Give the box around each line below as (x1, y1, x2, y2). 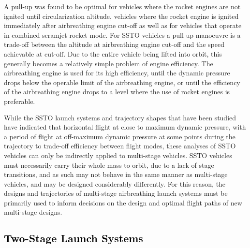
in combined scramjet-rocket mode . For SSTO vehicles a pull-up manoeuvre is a (4, 29, 241, 40)
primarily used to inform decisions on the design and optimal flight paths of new (4, 197, 242, 207)
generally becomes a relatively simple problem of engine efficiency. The (4, 58, 213, 68)
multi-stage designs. (4, 207, 62, 217)
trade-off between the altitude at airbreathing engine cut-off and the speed (4, 39, 224, 49)
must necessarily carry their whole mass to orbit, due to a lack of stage (4, 160, 214, 170)
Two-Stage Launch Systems (4, 231, 143, 246)
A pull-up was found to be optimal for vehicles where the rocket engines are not (4, 1, 241, 11)
